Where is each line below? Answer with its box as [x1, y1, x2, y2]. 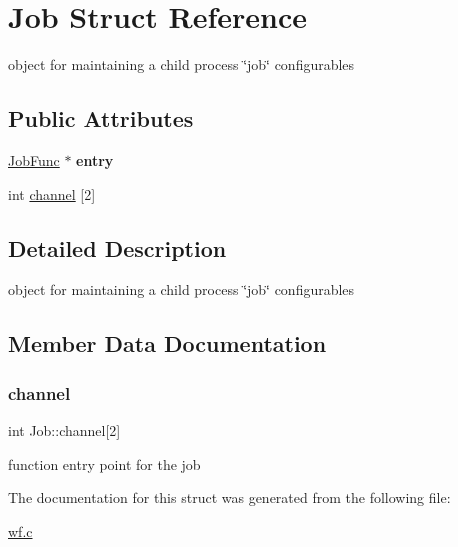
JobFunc [8, 149, 60, 170]
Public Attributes [8, 103, 194, 134]
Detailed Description [8, 232, 227, 263]
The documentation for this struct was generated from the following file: [8, 487, 451, 508]
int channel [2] [8, 183, 96, 204]
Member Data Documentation [8, 328, 327, 359]
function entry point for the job [8, 453, 201, 474]
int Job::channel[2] [8, 419, 121, 440]
